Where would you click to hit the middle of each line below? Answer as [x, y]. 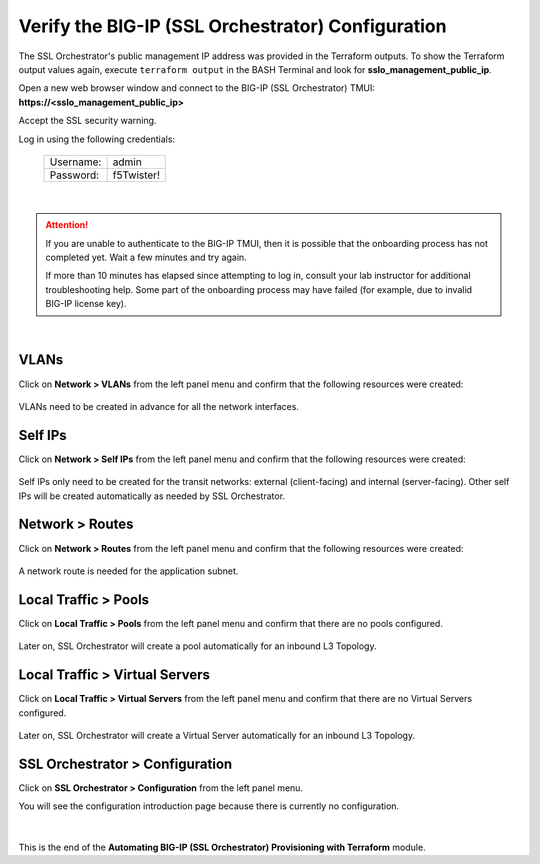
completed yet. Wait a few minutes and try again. [146, 257]
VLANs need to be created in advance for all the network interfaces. [159, 406]
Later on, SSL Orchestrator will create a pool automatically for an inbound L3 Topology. [197, 646]
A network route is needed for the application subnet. [128, 571]
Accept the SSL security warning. [87, 121]
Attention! [67, 225]
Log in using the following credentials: [96, 139]
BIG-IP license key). [86, 304]
